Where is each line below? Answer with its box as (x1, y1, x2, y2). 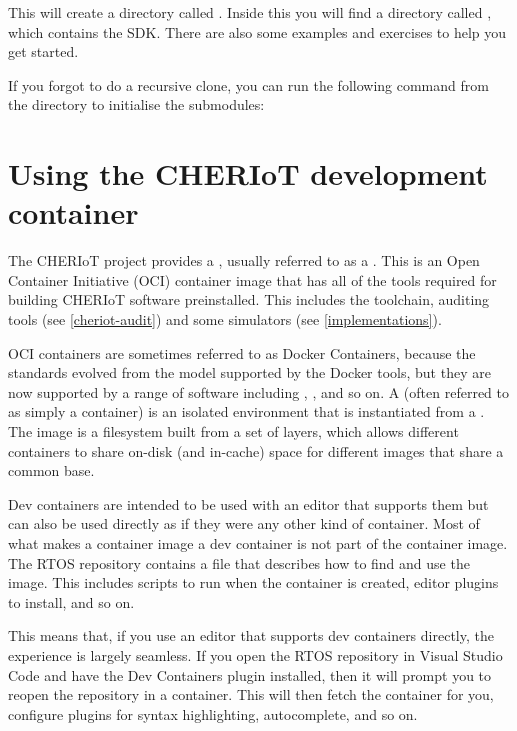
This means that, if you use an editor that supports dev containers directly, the (8, 625, 494, 646)
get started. (8, 41, 79, 62)
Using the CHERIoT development (8, 153, 488, 194)
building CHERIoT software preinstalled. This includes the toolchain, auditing (8, 289, 490, 310)
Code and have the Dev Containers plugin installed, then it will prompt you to (8, 664, 492, 685)
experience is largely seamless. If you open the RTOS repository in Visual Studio (8, 644, 503, 665)
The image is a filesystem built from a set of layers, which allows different (8, 421, 459, 442)
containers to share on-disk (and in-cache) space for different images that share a (8, 440, 504, 461)
